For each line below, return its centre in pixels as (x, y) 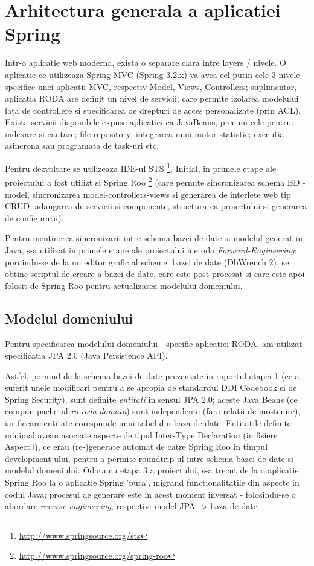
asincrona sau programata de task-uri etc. (82, 145)
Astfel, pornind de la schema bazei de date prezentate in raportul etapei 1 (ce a (152, 375)
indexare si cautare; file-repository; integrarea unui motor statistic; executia (145, 133)
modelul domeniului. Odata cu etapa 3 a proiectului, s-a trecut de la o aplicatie (152, 470)
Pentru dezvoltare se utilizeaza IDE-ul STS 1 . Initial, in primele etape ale (141, 167)
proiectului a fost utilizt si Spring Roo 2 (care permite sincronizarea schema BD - (155, 181)
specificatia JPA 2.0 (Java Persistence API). (86, 355)
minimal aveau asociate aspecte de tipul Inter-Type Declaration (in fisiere (141, 434)
